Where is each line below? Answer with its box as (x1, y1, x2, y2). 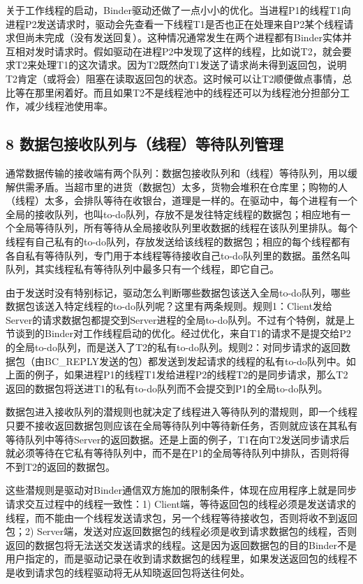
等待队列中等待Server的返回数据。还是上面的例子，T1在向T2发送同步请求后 (6, 432, 350, 446)
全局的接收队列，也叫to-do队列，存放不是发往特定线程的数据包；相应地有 (6, 206, 341, 221)
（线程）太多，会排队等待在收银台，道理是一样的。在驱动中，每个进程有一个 (6, 193, 357, 208)
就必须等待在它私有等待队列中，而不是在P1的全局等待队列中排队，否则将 (6, 446, 340, 460)
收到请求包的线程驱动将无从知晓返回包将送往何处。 (15, 564, 250, 579)
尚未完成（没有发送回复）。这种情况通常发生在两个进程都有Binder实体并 (24, 30, 353, 45)
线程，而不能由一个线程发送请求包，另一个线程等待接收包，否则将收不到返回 (6, 510, 357, 525)
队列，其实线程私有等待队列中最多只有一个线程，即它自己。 (6, 262, 279, 276)
